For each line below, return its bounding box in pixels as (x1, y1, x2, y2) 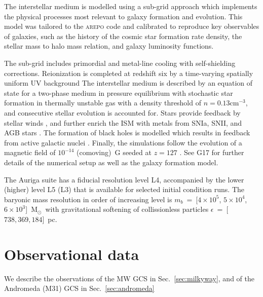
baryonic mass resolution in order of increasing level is (4, 194, 172, 204)
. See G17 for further (179, 147, 244, 158)
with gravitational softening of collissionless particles (45, 204, 209, 214)
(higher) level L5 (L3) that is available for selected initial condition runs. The (4, 184, 245, 195)
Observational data (4, 243, 139, 264)
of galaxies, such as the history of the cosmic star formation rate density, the (4, 30, 242, 41)
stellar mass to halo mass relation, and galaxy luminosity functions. (4, 41, 214, 51)
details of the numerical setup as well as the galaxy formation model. (4, 157, 218, 167)
